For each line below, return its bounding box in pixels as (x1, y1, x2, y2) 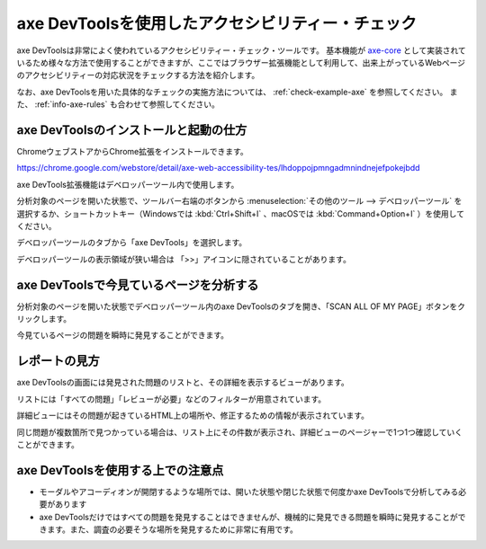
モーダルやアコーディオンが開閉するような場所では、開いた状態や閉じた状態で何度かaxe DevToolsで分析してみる (39, 486, 459, 497)
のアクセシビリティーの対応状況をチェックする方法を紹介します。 (16, 70, 260, 81)
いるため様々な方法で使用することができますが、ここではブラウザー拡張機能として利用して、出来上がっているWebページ (16, 57, 466, 67)
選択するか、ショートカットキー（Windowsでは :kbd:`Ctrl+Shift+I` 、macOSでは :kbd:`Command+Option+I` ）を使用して (16, 208, 465, 219)
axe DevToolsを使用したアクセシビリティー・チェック (16, 13, 418, 33)
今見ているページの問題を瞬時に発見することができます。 (16, 330, 229, 341)
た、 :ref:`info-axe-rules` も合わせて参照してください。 (16, 99, 220, 110)
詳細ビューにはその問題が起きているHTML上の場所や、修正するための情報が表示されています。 (16, 410, 369, 421)
